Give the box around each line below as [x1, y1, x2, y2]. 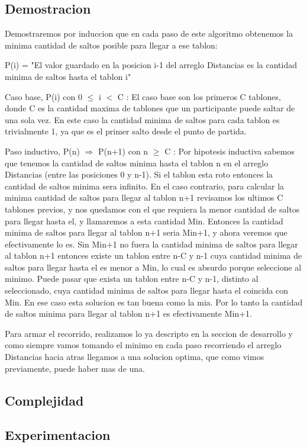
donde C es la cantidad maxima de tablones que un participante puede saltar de [5, 102, 295, 114]
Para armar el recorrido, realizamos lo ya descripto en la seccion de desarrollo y [5, 327, 293, 339]
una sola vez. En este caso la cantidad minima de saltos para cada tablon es [5, 113, 280, 126]
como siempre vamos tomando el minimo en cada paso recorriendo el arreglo [5, 339, 282, 351]
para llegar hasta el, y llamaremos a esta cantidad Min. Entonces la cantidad [5, 214, 283, 227]
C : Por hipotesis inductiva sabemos [164, 144, 295, 157]
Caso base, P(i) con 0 [5, 90, 82, 102]
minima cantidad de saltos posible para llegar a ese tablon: [5, 38, 218, 51]
